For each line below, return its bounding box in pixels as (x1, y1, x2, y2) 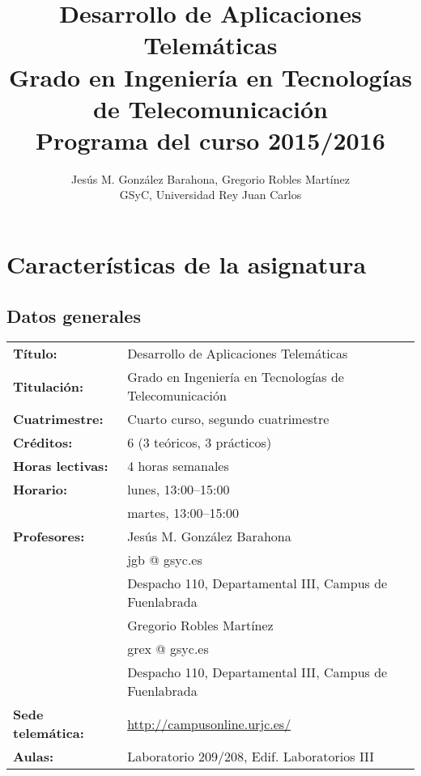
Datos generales (6, 303, 141, 328)
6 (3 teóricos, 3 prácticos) (127, 433, 272, 452)
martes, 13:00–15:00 (127, 503, 240, 523)
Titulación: (13, 376, 84, 396)
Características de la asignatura (6, 248, 367, 281)
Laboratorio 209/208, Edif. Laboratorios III (127, 747, 375, 766)
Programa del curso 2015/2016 (36, 123, 385, 156)
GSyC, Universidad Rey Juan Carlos (119, 186, 302, 203)
